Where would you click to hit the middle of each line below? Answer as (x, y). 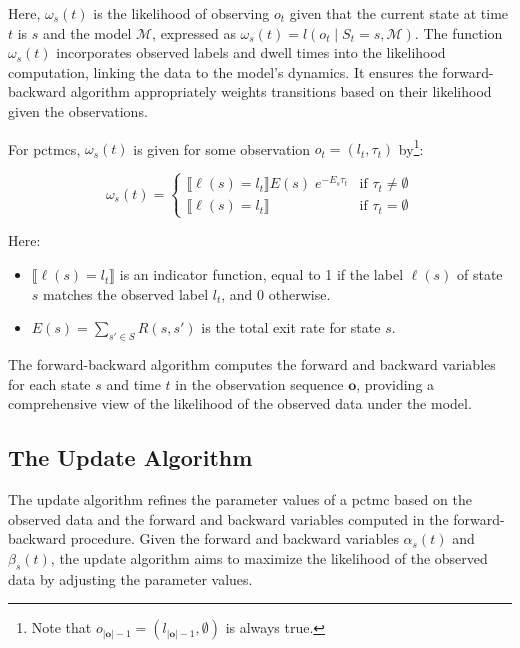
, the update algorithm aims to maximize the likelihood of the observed (269, 557)
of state (480, 274)
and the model (87, 32)
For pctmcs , (44, 148)
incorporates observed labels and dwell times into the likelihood (251, 52)
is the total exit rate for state (291, 327)
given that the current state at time (399, 13)
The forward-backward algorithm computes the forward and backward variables (252, 364)
